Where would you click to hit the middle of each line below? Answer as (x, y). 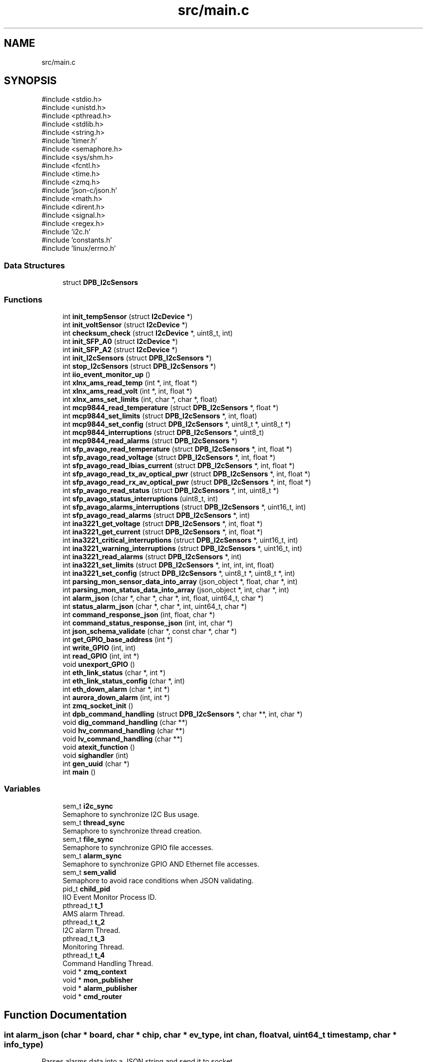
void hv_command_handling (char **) (124, 730)
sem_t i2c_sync (88, 806)
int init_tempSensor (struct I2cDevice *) (128, 316)
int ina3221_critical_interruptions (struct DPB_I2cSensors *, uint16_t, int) (180, 540)
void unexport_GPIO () (99, 664)
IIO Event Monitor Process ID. (109, 897)
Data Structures (35, 265)
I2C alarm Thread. (91, 930)
